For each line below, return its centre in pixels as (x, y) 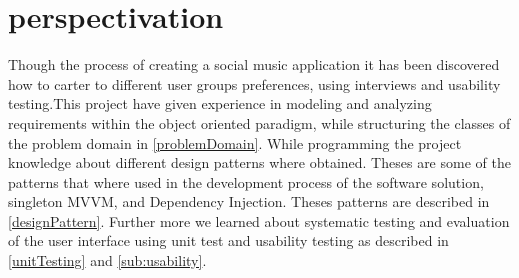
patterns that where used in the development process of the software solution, (246, 181)
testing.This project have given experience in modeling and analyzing (220, 103)
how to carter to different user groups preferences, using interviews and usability (254, 83)
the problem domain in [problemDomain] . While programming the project (235, 142)
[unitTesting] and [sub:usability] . (107, 260)
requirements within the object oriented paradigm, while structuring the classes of (259, 122)
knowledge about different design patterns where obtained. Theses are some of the (259, 162)
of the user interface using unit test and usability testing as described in (228, 240)
